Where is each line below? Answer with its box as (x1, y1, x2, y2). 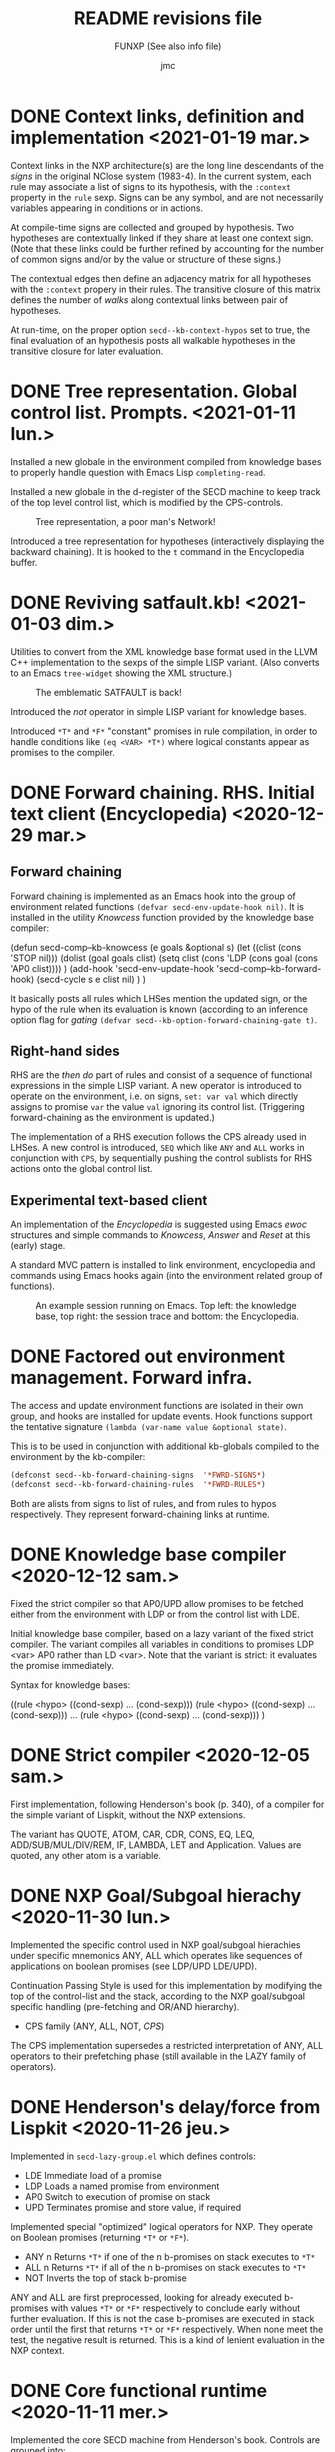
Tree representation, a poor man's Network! (35, 515, 217, 527)
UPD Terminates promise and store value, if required (24, 2201, 242, 2213)
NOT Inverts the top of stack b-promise (24, 2272, 188, 2284)
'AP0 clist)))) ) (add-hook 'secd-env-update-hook (10, 962, 215, 974)
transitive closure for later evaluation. (10, 345, 164, 357)
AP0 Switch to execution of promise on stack (24, 2190, 211, 2202)
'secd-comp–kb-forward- (216, 962, 322, 974)
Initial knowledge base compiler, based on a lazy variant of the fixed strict (10, 1627, 314, 1639)
